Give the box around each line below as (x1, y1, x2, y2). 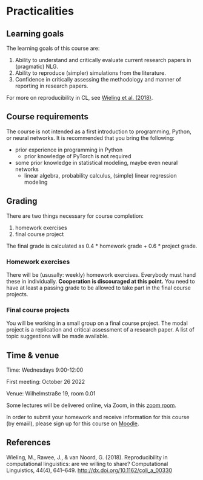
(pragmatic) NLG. (15, 63, 59, 70)
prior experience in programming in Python (15, 146, 123, 153)
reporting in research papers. (15, 82, 88, 89)
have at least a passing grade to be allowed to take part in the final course (6, 284, 191, 291)
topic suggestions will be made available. (6, 333, 109, 340)
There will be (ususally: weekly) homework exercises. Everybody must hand (6, 271, 196, 278)
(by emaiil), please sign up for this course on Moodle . (6, 420, 139, 427)
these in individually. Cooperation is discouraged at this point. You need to (6, 277, 195, 285)
